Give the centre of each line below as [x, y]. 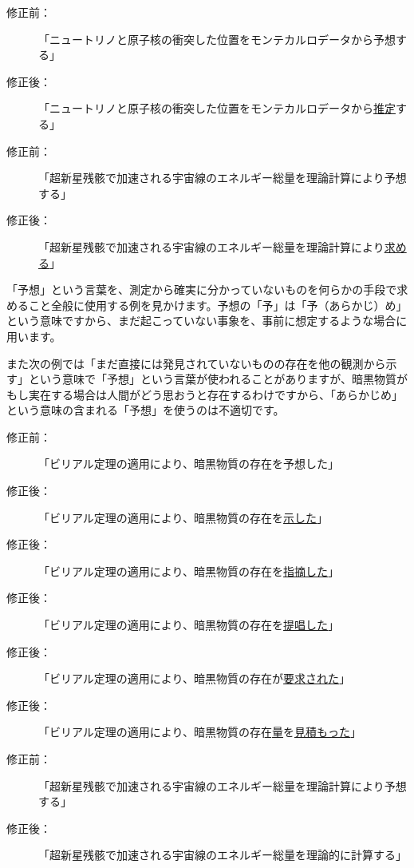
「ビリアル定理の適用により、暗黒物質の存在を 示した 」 [183, 517]
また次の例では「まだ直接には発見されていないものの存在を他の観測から [196, 363]
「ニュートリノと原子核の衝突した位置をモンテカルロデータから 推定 [217, 108]
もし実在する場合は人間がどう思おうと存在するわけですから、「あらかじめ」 [205, 394]
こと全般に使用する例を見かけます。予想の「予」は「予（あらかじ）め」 [218, 305]
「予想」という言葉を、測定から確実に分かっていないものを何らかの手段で [202, 289]
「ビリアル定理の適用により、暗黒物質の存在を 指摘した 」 [189, 571]
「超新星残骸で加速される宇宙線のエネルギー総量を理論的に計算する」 [223, 855]
